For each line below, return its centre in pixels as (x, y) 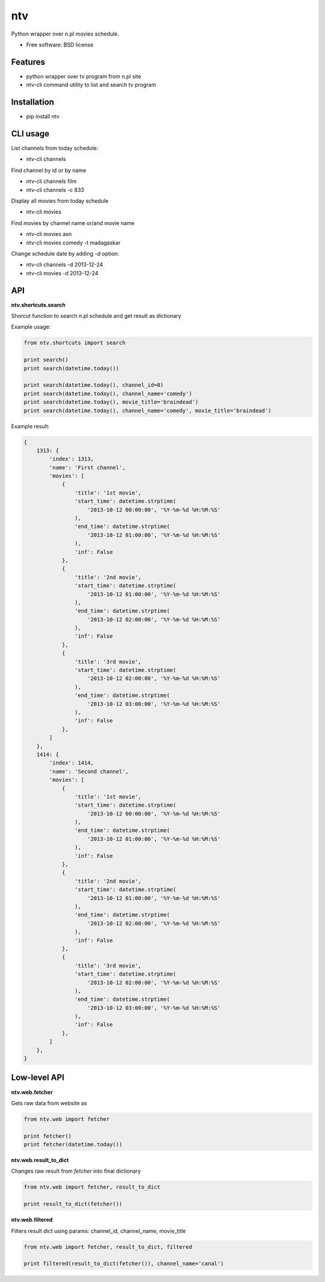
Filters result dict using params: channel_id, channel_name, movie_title (99, 1231)
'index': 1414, (72, 763)
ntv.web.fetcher (32, 1092)
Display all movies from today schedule (60, 201)
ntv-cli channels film (51, 182)
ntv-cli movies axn (49, 234)
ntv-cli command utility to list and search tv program (91, 85)
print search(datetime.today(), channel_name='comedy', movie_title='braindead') (148, 411)
